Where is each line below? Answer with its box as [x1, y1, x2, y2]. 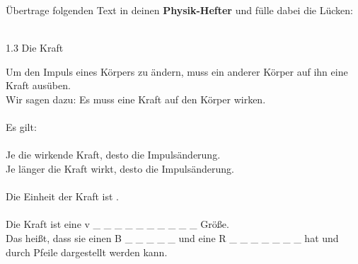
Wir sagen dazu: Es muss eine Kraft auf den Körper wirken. [6, 91, 266, 106]
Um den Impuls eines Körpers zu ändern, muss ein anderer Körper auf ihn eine [6, 64, 348, 79]
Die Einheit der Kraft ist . [6, 189, 120, 204]
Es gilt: [6, 120, 37, 134]
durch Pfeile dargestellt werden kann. [6, 244, 168, 259]
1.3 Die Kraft [6, 40, 64, 55]
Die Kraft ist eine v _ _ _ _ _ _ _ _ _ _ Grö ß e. [6, 217, 229, 231]
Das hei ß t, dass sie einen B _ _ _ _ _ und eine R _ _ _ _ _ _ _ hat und [6, 230, 339, 245]
